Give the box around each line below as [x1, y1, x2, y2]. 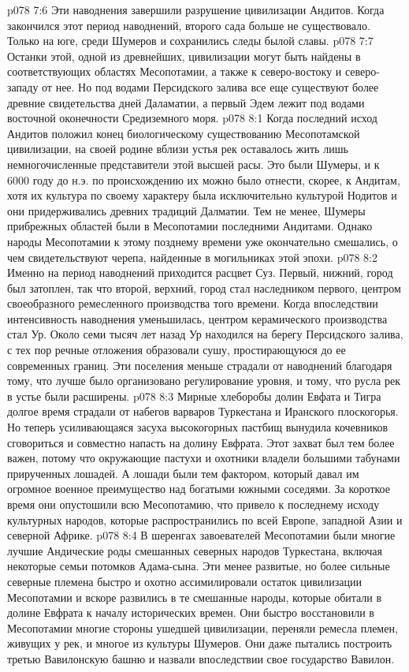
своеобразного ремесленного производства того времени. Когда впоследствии [7, 295, 378, 312]
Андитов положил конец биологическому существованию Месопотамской [7, 125, 360, 141]
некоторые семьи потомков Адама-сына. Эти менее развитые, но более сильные [7, 558, 390, 574]
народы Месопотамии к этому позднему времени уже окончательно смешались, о [7, 233, 398, 249]
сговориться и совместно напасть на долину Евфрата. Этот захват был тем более [7, 434, 395, 450]
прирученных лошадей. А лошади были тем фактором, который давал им [7, 465, 359, 481]
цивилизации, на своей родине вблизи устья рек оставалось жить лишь [7, 140, 348, 157]
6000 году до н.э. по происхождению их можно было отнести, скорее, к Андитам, [7, 171, 400, 188]
